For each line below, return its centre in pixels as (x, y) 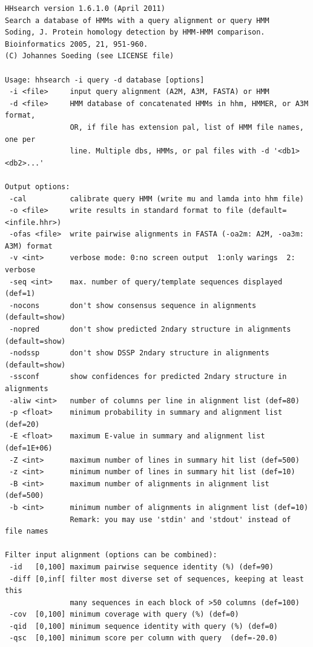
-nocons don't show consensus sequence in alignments (133, 305)
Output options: (38, 186)
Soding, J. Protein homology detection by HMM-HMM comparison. (135, 32)
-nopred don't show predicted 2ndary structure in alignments (150, 330)
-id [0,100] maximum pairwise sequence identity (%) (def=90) (141, 567)
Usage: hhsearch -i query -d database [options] (105, 80)
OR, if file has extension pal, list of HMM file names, (187, 127)
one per (20, 139)
